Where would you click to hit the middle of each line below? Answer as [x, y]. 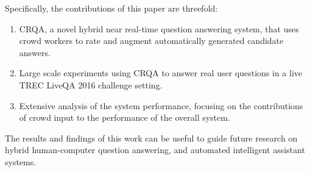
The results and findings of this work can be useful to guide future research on [151, 138]
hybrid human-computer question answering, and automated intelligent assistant [155, 150]
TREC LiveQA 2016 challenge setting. [91, 84]
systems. [21, 161]
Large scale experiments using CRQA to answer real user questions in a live [161, 73]
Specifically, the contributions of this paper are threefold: [111, 8]
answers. [35, 52]
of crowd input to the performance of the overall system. [125, 117]
